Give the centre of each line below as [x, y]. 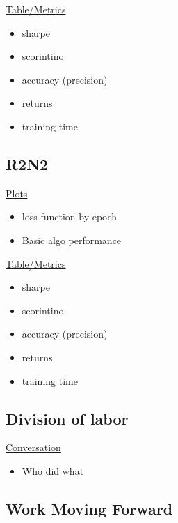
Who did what [53, 470]
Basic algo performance [72, 240]
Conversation [33, 447]
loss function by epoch [70, 217]
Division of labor [67, 418]
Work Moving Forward [89, 508]
